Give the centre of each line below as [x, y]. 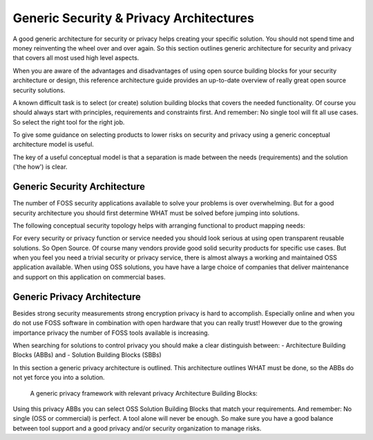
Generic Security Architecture [79, 187]
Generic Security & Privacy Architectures [134, 18]
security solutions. [39, 90]
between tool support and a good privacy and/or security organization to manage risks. [137, 428]
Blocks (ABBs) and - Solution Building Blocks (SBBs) [87, 355]
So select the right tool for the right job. [69, 122]
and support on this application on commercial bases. [89, 277]
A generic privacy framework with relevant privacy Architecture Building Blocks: [144, 393]
